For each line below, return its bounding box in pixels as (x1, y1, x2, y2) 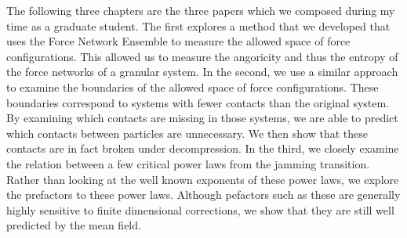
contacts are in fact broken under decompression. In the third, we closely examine (6, 140, 399, 157)
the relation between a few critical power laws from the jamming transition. (6, 155, 370, 171)
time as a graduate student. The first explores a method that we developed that (6, 17, 391, 34)
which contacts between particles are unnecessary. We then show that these (6, 124, 368, 141)
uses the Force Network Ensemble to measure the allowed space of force (6, 33, 351, 49)
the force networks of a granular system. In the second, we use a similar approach (6, 63, 398, 80)
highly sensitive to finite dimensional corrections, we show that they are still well (6, 201, 394, 218)
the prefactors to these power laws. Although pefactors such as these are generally (6, 186, 401, 203)
